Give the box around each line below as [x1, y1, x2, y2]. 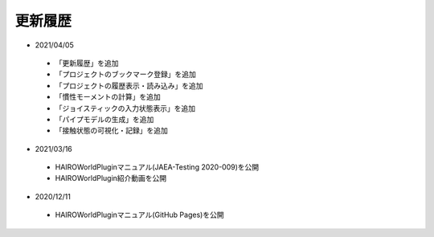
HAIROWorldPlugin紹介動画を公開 [55, 174, 167, 183]
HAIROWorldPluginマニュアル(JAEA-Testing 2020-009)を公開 [55, 162, 260, 172]
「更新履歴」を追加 [55, 58, 119, 67]
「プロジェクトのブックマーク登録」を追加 [55, 69, 196, 80]
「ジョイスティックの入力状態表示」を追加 [55, 103, 196, 112]
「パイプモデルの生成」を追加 [55, 114, 154, 124]
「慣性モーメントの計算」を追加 [55, 92, 161, 102]
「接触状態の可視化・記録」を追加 [55, 125, 168, 136]
